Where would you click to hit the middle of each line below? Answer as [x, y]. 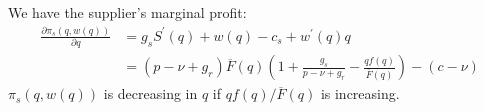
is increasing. [360, 93]
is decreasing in [150, 93]
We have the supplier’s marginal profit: [127, 12]
